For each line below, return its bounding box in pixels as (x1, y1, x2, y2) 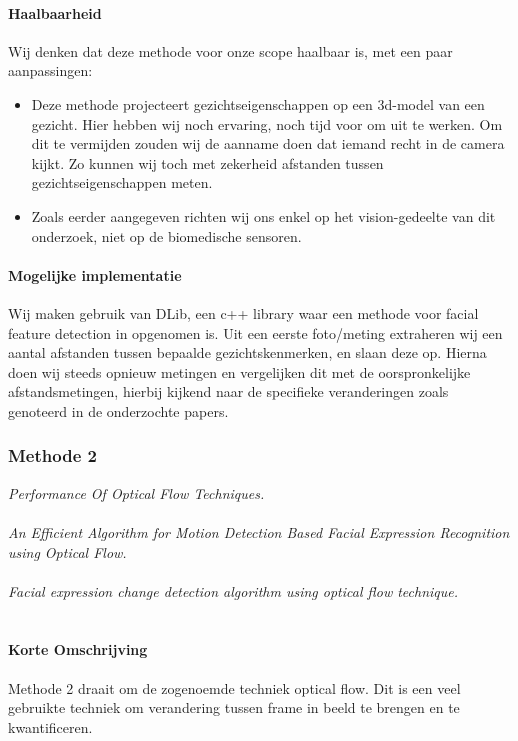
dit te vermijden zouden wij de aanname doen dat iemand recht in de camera (31, 133, 505, 154)
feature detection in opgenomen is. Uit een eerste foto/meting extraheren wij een (8, 322, 503, 343)
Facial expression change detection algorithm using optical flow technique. (8, 580, 459, 601)
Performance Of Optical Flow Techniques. (8, 482, 265, 503)
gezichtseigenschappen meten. (31, 172, 213, 193)
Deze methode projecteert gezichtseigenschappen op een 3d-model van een (31, 93, 485, 114)
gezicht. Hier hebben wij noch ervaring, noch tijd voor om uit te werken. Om (31, 113, 503, 134)
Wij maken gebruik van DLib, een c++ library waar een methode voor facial (8, 302, 479, 323)
